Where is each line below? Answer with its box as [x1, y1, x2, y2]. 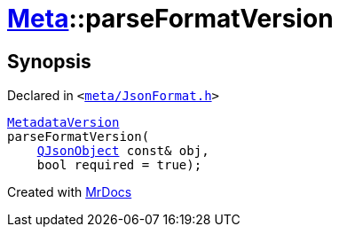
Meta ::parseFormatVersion [7, 4, 334, 34]
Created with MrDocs [7, 184, 132, 200]
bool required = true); [36, 158, 202, 173]
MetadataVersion [7, 115, 120, 130]
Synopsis [7, 50, 91, 73]
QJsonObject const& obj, [36, 144, 209, 159]
